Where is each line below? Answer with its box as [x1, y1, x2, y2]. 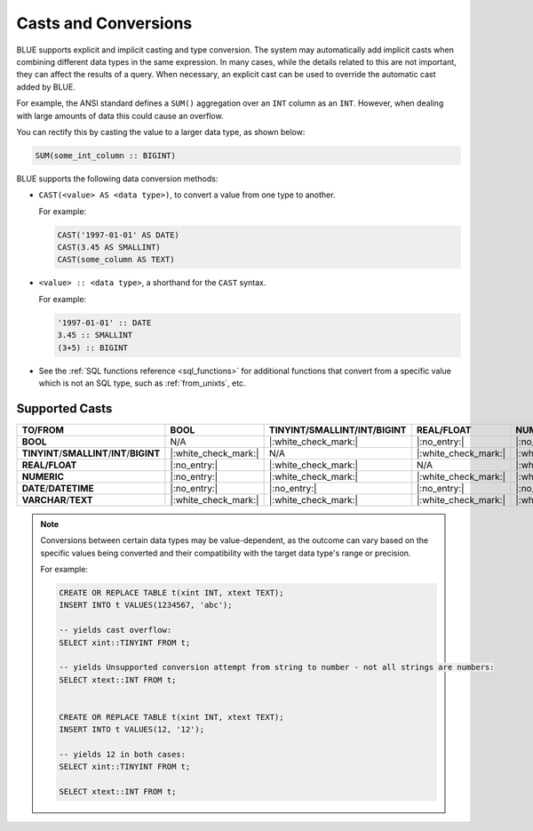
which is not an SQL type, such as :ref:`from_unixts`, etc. [38, 378, 246, 388]
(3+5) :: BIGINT [57, 342, 129, 353]
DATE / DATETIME [21, 482, 94, 494]
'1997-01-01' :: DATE [57, 317, 152, 328]
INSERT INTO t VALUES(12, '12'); [59, 724, 204, 735]
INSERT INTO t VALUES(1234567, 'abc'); [59, 600, 233, 611]
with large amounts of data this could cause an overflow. [16, 110, 224, 121]
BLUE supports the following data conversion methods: [16, 173, 219, 184]
